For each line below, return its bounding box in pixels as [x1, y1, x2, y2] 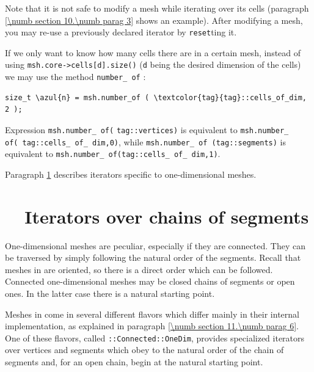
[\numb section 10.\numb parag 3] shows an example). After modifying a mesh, [5, 13, 303, 26]
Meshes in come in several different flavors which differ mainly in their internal [5, 307, 299, 320]
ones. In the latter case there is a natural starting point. [5, 287, 215, 299]
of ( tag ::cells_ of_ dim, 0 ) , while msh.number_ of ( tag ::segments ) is [5, 135, 287, 148]
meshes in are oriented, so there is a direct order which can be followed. [5, 263, 273, 275]
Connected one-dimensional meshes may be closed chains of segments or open [5, 275, 295, 288]
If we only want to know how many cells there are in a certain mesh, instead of [5, 46, 301, 59]
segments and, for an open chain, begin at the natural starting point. [5, 356, 263, 368]
